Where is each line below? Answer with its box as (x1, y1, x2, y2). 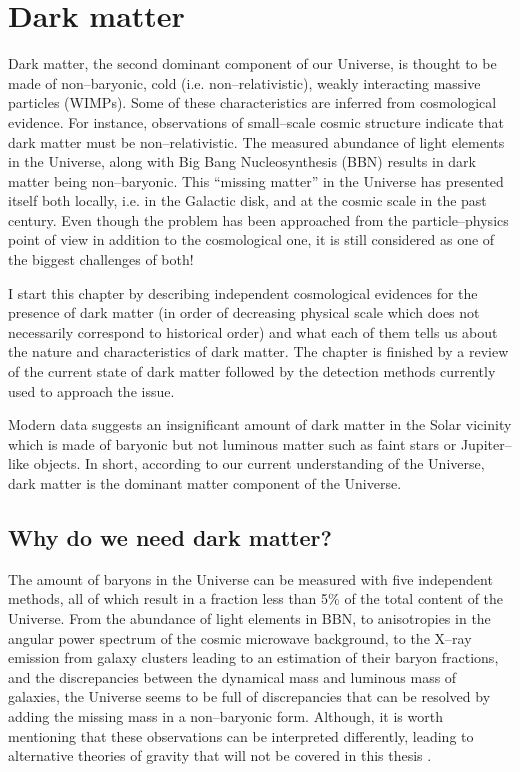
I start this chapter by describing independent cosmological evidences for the (8, 282, 478, 303)
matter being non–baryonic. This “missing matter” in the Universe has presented (8, 170, 504, 191)
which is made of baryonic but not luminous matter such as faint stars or (8, 433, 457, 454)
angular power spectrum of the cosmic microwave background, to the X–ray (8, 627, 472, 648)
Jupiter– (460, 433, 512, 454)
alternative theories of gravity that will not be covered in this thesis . (8, 745, 432, 766)
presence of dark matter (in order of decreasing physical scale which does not (8, 302, 480, 323)
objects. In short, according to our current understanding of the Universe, (33, 453, 485, 474)
